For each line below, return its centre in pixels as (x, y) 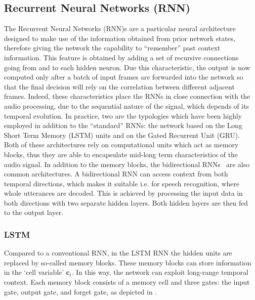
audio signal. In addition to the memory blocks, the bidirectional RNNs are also (127, 164)
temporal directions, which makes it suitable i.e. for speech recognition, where (122, 183)
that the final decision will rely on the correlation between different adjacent (119, 86)
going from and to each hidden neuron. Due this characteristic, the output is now (127, 67)
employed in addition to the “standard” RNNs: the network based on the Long (123, 125)
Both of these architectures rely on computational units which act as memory (121, 145)
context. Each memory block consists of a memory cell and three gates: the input (127, 282)
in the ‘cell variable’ (34, 272)
